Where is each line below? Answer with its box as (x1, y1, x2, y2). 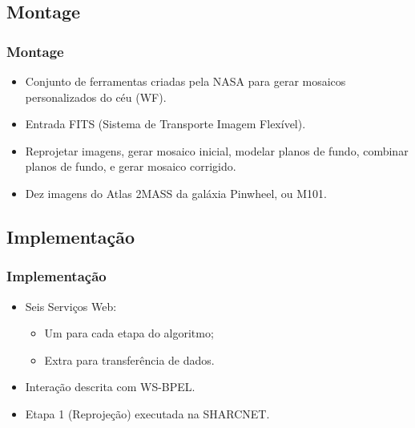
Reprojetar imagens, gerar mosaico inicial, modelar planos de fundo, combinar (25, 142, 409, 159)
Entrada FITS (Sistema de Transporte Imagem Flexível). (25, 115, 306, 132)
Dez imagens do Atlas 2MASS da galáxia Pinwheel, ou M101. (25, 184, 328, 201)
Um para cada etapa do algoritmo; (44, 325, 214, 341)
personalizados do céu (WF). (25, 88, 167, 105)
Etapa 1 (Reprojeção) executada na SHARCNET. (25, 405, 270, 422)
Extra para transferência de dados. (44, 351, 215, 368)
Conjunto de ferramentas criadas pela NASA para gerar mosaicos (25, 73, 346, 89)
